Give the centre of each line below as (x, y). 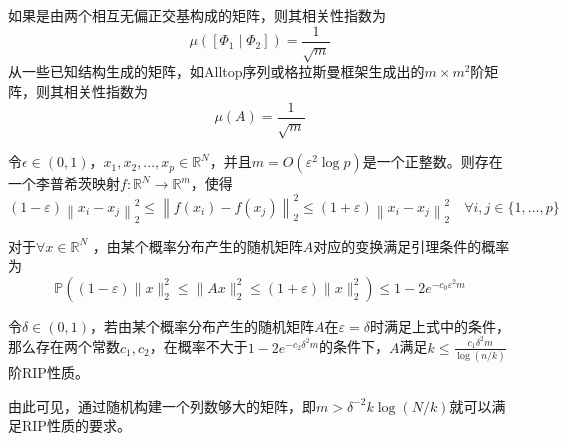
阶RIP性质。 (48, 371)
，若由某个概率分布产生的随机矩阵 (202, 325)
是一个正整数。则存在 (432, 161)
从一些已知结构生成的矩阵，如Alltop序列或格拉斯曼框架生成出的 (216, 71)
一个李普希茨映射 (64, 183)
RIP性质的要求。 (76, 425)
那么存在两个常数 (64, 346)
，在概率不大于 (198, 346)
